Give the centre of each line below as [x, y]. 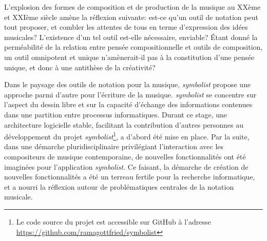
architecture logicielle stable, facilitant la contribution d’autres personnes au [124, 124]
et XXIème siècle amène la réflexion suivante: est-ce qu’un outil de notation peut [131, 17]
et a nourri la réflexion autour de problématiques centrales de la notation [119, 186]
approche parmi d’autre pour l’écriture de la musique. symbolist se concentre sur [130, 94]
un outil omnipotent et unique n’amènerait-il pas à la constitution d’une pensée [129, 57]
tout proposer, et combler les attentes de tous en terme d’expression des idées [126, 27]
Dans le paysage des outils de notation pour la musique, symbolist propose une [128, 84]
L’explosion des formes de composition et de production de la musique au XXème [132, 7]
